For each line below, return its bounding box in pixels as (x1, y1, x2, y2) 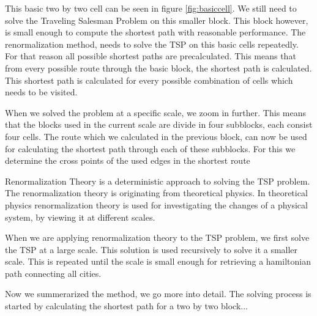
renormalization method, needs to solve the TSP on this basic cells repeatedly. (5, 37, 299, 50)
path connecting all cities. (5, 266, 102, 279)
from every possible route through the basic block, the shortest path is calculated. (5, 61, 312, 74)
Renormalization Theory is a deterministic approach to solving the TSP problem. (5, 174, 310, 187)
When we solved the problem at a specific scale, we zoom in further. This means (5, 106, 306, 119)
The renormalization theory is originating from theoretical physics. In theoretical (5, 186, 308, 199)
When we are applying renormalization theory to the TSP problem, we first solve (5, 231, 310, 244)
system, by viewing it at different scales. (5, 210, 155, 223)
